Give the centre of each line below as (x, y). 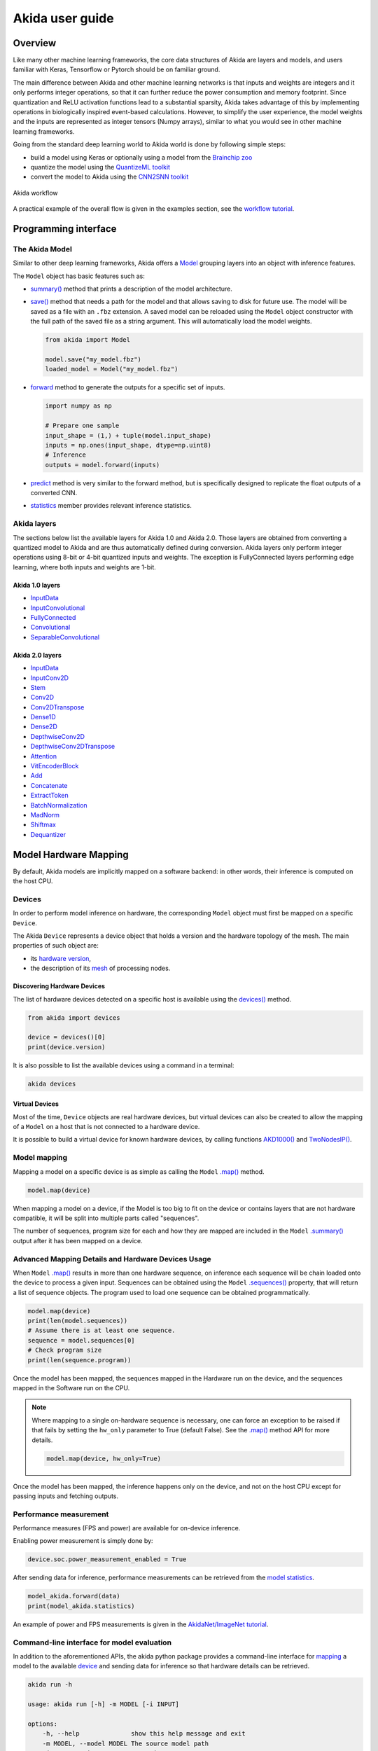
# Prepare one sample (82, 426)
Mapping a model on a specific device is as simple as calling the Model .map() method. (139, 1171)
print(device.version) (66, 1047)
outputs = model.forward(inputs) (103, 465)
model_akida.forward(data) (74, 1596)
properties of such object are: (56, 946)
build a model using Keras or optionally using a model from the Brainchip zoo (141, 157)
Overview (35, 43)
